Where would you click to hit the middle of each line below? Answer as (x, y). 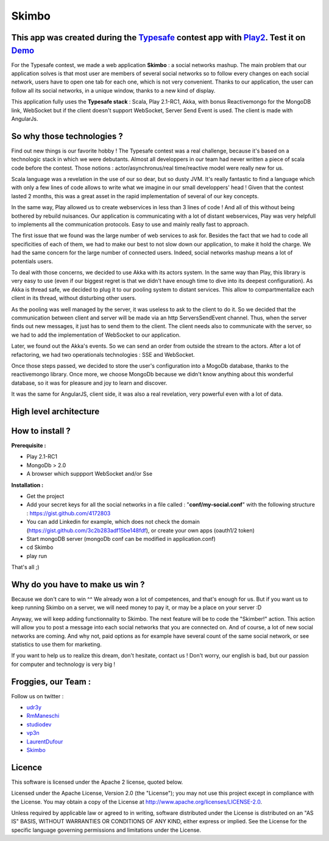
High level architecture (55, 411)
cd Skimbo (40, 547)
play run (37, 556)
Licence (27, 768)
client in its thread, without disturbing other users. (74, 298)
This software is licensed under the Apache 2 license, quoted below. (97, 782)
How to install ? (41, 431)
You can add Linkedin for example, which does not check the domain (113, 522)
